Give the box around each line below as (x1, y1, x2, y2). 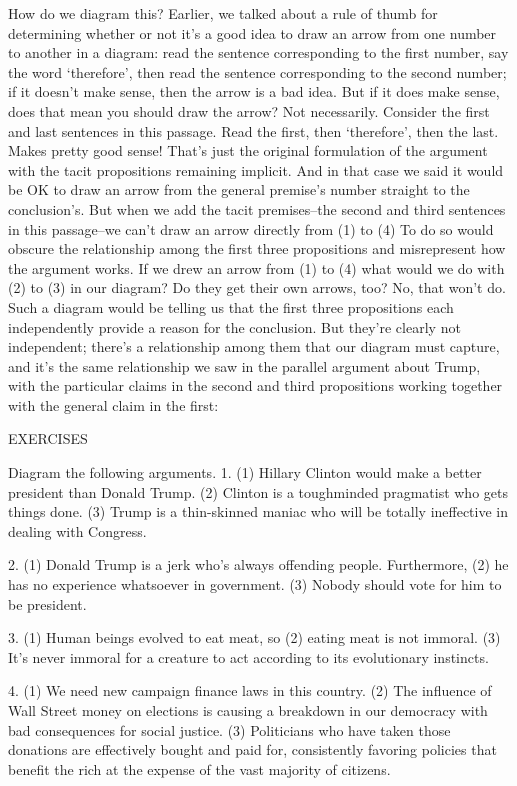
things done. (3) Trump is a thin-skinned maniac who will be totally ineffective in (8, 501, 509, 522)
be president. (8, 593, 87, 614)
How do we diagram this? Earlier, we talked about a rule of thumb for (8, 3, 438, 23)
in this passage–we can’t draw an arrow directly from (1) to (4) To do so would (8, 218, 494, 239)
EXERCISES (8, 428, 88, 449)
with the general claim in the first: (8, 394, 219, 415)
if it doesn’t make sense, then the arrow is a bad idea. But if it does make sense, (8, 81, 500, 102)
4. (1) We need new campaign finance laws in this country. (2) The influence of (8, 680, 492, 701)
